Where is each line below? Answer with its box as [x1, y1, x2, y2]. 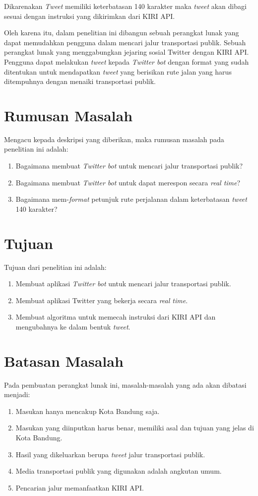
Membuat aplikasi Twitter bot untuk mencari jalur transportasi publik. [15, 278, 231, 289]
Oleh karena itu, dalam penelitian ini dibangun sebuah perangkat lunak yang [4, 27, 239, 38]
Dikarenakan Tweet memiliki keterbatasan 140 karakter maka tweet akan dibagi [4, 1, 247, 11]
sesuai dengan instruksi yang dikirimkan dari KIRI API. [4, 10, 175, 21]
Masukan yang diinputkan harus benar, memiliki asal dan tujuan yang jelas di [15, 422, 254, 433]
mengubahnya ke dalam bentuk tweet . [15, 321, 130, 331]
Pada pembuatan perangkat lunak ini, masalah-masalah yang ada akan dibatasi [4, 379, 247, 390]
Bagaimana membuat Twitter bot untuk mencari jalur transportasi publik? [15, 161, 243, 171]
